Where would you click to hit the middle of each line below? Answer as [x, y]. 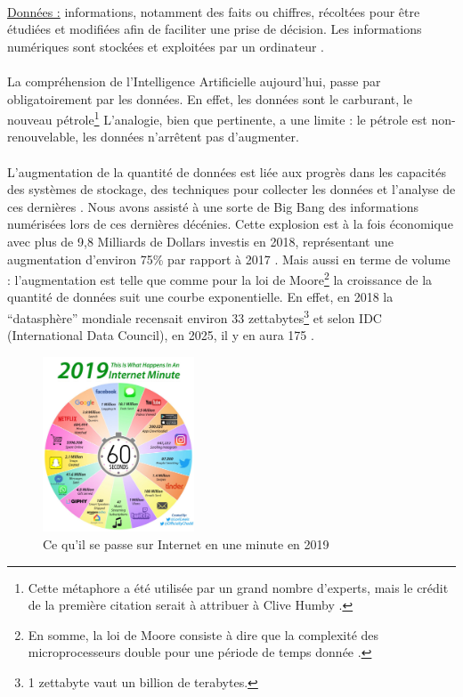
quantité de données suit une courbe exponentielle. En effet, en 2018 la [200, 297]
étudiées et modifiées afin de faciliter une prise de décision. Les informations [215, 29]
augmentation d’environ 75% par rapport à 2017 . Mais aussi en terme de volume [229, 259]
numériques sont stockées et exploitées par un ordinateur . [166, 46]
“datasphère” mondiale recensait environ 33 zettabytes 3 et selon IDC [195, 316]
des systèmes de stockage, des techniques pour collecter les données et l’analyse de [231, 189]
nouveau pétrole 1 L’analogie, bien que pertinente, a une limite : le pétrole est [217, 118]
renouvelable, [43, 137]
